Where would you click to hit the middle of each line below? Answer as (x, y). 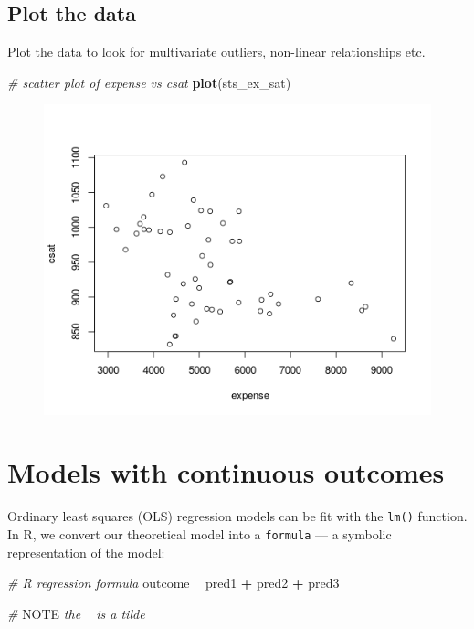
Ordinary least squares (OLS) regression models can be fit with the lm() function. (237, 516)
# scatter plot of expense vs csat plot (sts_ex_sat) (149, 82)
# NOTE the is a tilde (76, 613)
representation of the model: (86, 552)
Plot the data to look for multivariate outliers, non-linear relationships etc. (216, 52)
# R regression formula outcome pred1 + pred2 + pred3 (174, 583)
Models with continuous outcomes (226, 472)
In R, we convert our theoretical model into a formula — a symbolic (200, 533)
